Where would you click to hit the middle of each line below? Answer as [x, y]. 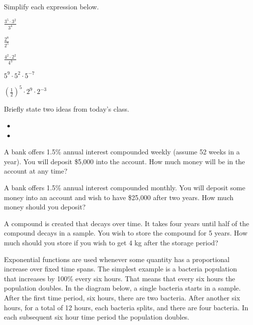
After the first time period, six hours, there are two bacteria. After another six [122, 297]
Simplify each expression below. [52, 6]
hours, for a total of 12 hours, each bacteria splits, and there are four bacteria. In [126, 307]
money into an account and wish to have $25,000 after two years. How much [119, 197]
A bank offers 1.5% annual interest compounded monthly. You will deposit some [125, 188]
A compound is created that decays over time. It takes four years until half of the [126, 223]
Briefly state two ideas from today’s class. [67, 109]
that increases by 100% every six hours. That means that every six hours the [120, 278]
